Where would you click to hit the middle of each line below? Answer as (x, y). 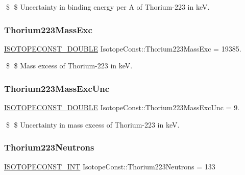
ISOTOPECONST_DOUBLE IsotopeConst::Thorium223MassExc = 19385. (123, 48)
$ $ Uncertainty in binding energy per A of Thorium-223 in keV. (108, 7)
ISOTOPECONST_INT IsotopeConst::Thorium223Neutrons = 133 (110, 166)
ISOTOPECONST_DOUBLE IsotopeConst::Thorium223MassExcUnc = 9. (122, 107)
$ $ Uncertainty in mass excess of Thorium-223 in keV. (93, 124)
